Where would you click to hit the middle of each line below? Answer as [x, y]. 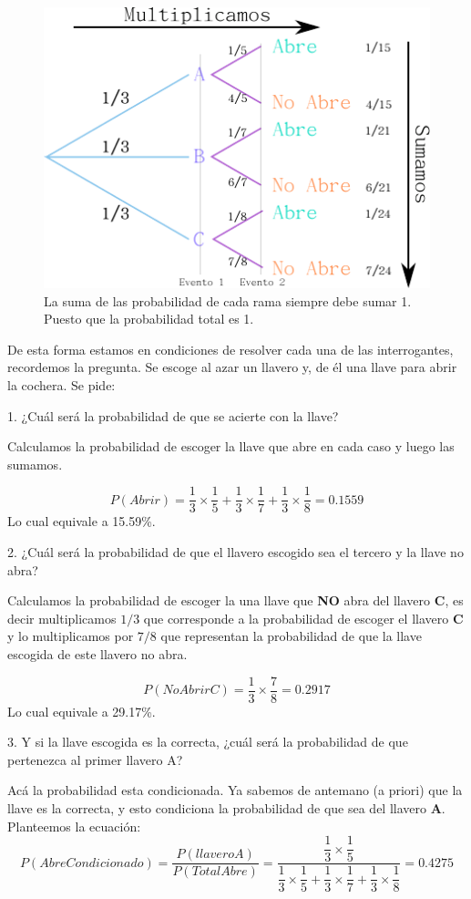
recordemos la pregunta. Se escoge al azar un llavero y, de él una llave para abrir [232, 367]
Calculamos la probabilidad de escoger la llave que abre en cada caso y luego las [231, 446]
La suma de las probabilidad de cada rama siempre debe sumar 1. [228, 300]
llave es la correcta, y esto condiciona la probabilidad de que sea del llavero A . [226, 808]
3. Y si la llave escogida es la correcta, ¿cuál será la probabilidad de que [208, 742]
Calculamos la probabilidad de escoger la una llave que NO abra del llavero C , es [235, 600]
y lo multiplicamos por [71, 636]
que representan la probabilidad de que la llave [291, 636]
